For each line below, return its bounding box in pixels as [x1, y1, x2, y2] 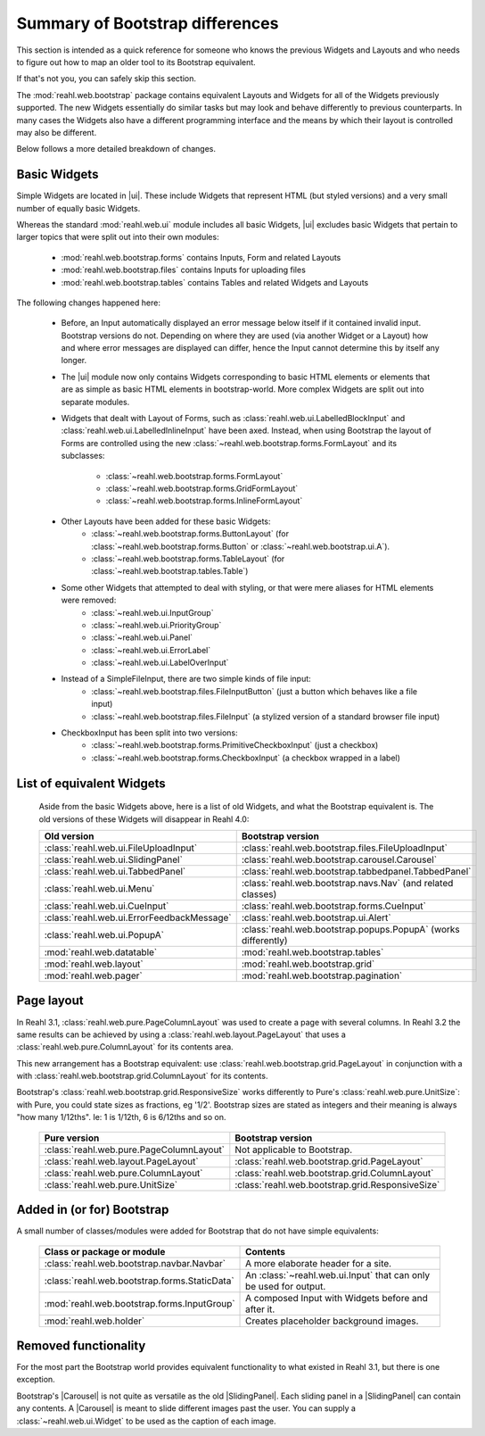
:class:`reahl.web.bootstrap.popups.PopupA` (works [241, 924, 461, 935]
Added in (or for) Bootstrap [16, 1202, 169, 1217]
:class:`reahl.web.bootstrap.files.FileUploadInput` [241, 842, 448, 854]
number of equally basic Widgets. [16, 203, 141, 213]
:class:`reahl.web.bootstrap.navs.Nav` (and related [241, 877, 454, 889]
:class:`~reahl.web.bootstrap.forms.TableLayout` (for [91, 553, 285, 564]
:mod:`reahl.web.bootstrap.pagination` [241, 969, 403, 982]
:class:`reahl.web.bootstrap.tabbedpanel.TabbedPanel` [241, 866, 472, 877]
